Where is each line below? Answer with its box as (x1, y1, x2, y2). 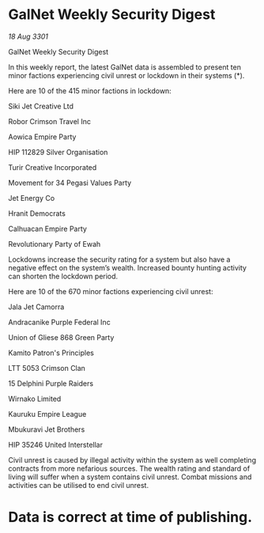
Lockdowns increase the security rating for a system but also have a (8, 255, 231, 264)
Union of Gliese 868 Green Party (8, 332, 115, 342)
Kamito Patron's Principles (8, 348, 95, 357)
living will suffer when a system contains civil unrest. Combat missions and (8, 472, 252, 482)
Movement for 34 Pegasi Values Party (8, 178, 132, 187)
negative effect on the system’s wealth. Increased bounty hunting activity (8, 263, 247, 272)
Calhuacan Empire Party (8, 224, 87, 233)
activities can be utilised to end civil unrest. (8, 480, 149, 490)
